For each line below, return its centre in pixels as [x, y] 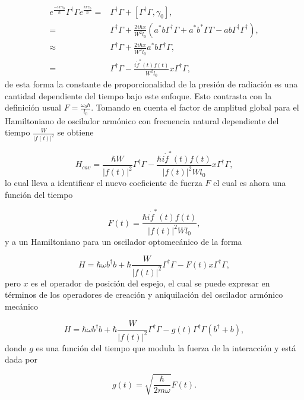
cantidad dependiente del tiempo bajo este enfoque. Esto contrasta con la [138, 95]
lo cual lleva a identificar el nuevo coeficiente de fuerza [104, 183]
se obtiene [75, 132]
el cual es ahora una [250, 183]
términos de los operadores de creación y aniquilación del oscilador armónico [144, 295]
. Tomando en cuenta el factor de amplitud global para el [195, 107]
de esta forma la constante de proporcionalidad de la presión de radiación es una [151, 84]
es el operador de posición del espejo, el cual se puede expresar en [151, 283]
